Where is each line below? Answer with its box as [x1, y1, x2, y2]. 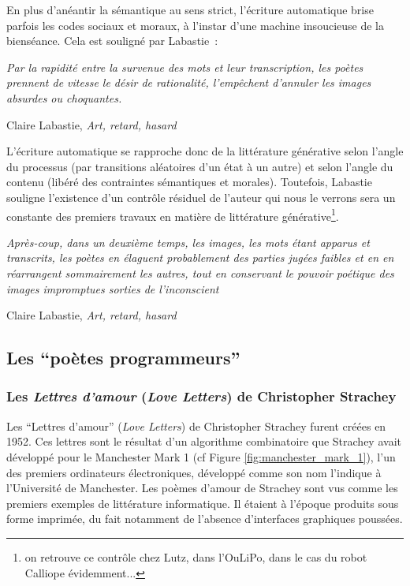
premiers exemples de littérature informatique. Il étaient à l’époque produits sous [6, 495, 399, 511]
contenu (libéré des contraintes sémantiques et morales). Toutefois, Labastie [6, 174, 372, 190]
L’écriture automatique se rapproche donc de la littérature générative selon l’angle [6, 143, 404, 159]
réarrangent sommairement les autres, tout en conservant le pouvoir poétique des [6, 264, 394, 281]
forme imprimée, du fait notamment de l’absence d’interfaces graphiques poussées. [6, 510, 403, 527]
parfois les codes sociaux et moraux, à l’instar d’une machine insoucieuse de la [6, 17, 384, 33]
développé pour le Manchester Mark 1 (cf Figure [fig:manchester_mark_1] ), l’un [6, 448, 396, 465]
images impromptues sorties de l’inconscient [6, 280, 219, 297]
